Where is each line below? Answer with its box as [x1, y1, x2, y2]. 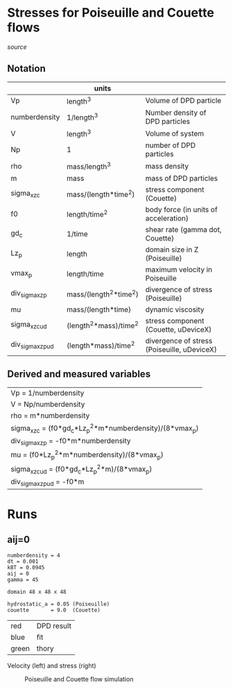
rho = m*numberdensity [10, 410, 90, 420]
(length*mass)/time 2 [67, 339, 135, 350]
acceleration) [145, 213, 189, 223]
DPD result [36, 621, 71, 631]
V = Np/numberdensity [10, 399, 85, 409]
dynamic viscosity [145, 305, 205, 314]
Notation [7, 63, 46, 74]
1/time [67, 229, 88, 238]
